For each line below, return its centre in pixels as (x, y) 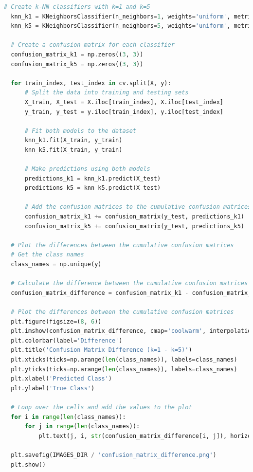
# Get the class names (47, 255)
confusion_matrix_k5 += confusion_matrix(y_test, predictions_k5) (134, 226)
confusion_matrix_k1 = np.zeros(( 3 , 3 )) (77, 54)
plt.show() (28, 464)
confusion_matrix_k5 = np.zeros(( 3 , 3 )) (77, 64)
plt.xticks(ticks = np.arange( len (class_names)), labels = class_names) (124, 359)
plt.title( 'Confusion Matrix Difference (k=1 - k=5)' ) (101, 350)
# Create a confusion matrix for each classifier (93, 45)
